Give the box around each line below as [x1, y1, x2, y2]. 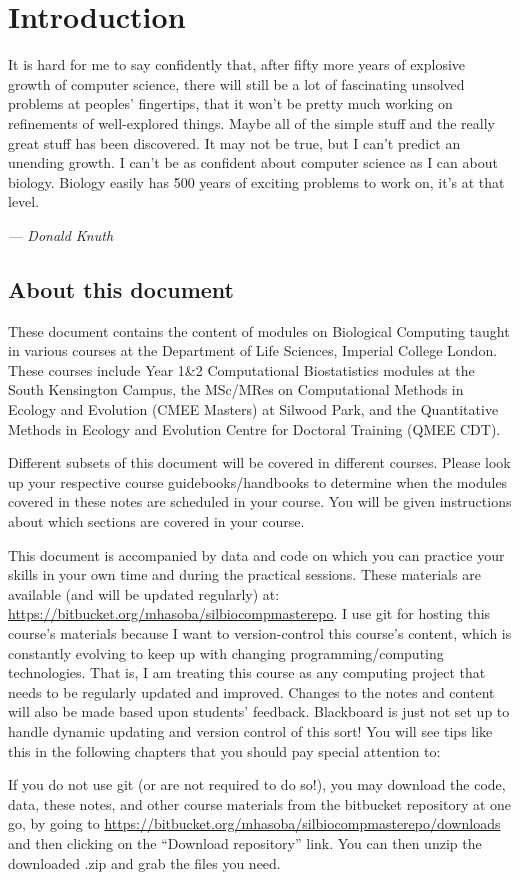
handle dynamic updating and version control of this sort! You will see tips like [8, 720, 493, 741]
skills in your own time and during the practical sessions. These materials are [8, 564, 481, 585]
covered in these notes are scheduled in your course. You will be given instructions [8, 491, 512, 512]
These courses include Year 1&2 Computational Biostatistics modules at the [8, 359, 475, 380]
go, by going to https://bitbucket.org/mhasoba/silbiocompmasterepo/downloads [8, 813, 501, 834]
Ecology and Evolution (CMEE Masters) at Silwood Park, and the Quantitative [8, 399, 499, 420]
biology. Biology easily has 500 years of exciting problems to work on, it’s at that [8, 171, 505, 192]
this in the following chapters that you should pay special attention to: [8, 740, 441, 761]
